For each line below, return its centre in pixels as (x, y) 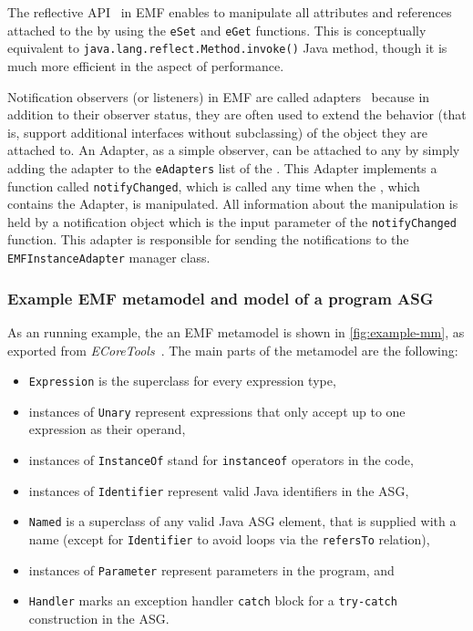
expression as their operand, (107, 429)
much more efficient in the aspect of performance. (146, 65)
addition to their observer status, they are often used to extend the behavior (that (237, 114)
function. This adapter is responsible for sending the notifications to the (208, 239)
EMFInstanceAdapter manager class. (109, 258)
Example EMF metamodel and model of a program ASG (221, 298)
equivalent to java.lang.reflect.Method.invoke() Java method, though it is (227, 48)
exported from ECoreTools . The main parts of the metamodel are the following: (233, 350)
